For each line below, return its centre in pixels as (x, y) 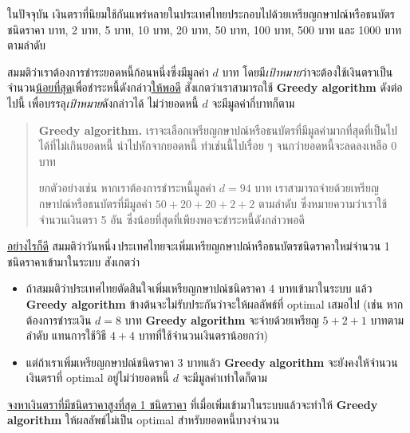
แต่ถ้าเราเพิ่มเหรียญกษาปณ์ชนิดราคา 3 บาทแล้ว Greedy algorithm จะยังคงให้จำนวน (212, 362)
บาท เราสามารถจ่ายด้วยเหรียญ (317, 188)
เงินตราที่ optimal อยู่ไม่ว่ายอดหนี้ (97, 378)
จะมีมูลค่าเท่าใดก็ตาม (225, 378)
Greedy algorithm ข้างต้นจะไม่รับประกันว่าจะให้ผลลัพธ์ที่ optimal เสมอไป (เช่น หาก (215, 303)
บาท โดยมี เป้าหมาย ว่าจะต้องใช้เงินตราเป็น (307, 71)
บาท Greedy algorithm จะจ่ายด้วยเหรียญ (222, 319)
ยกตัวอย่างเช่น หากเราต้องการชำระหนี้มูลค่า (127, 188)
